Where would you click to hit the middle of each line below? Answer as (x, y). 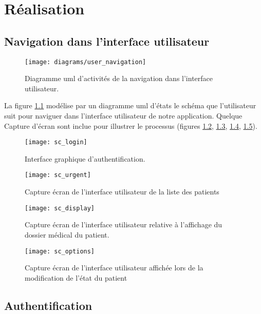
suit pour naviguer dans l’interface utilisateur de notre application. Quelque (123, 116)
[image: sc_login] (56, 142)
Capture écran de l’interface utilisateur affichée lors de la (114, 268)
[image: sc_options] (60, 251)
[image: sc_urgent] (58, 175)
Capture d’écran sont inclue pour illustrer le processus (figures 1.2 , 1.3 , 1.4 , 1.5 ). (131, 125)
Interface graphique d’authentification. (85, 158)
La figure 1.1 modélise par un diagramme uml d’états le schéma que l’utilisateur (130, 105)
